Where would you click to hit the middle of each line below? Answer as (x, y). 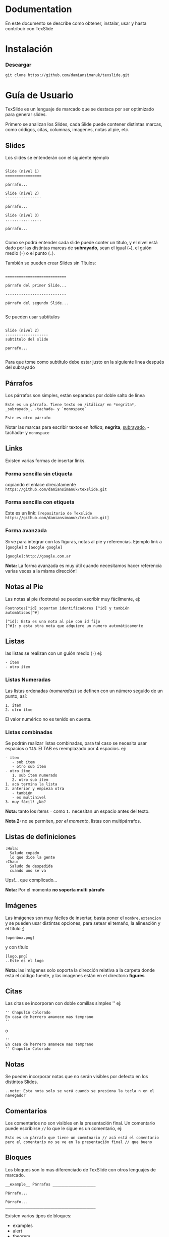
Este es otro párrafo (28, 418)
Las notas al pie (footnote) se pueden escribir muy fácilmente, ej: (73, 599)
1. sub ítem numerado (35, 775)
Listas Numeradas (28, 680)
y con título (17, 947)
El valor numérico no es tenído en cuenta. (48, 719)
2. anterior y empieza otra (35, 789)
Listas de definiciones (41, 837)
